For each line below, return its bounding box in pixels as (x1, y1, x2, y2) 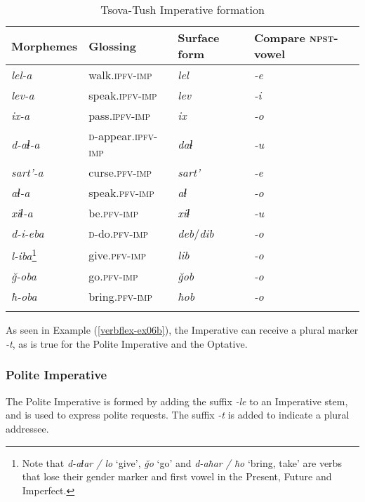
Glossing (88, 37, 136, 54)
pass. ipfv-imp (88, 107, 150, 123)
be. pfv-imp (88, 205, 138, 221)
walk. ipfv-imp (88, 67, 152, 83)
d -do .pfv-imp (88, 225, 149, 241)
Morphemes (11, 37, 78, 54)
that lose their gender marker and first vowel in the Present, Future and (22, 469, 332, 484)
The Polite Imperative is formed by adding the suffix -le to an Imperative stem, (6, 393, 348, 408)
